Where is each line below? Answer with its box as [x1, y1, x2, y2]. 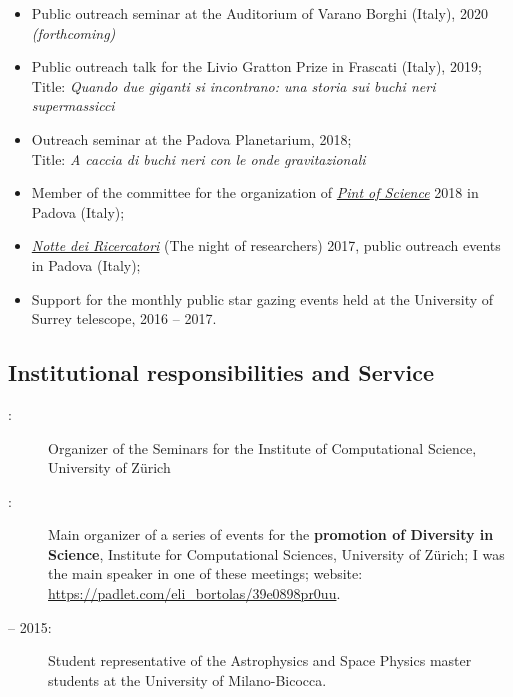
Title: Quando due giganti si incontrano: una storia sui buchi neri [31, 75, 436, 96]
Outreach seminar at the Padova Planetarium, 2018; [31, 128, 352, 149]
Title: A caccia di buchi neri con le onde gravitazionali [31, 148, 366, 169]
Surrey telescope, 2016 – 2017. [31, 308, 217, 329]
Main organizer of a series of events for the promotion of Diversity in [48, 524, 494, 545]
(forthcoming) [31, 22, 116, 43]
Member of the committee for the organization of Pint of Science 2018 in [31, 182, 479, 203]
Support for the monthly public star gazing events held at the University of [31, 288, 494, 309]
